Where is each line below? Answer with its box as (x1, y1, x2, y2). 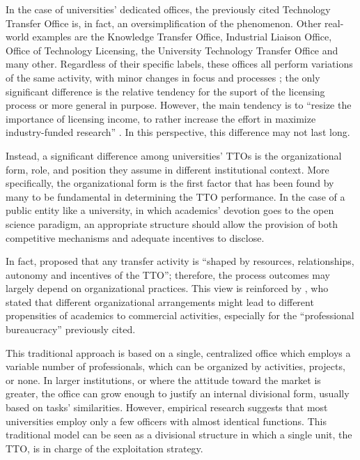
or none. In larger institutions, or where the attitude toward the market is (6, 372, 321, 387)
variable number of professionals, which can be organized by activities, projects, (6, 359, 345, 374)
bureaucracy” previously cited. (6, 322, 136, 337)
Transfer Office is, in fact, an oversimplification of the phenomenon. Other (6, 15, 322, 30)
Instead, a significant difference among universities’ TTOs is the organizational (6, 148, 342, 162)
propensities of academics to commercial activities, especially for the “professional (6, 308, 354, 323)
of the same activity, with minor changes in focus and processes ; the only (6, 70, 320, 84)
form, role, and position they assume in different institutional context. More (6, 162, 329, 176)
